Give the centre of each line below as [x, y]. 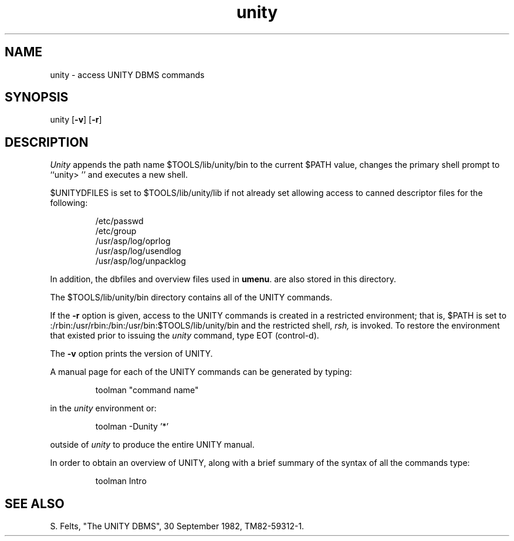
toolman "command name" [147, 390]
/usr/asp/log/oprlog [133, 241]
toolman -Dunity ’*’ [132, 427]
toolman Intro [121, 481]
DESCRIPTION [47, 142]
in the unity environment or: [103, 408]
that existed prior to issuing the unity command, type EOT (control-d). [185, 336]
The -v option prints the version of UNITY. [131, 354]
